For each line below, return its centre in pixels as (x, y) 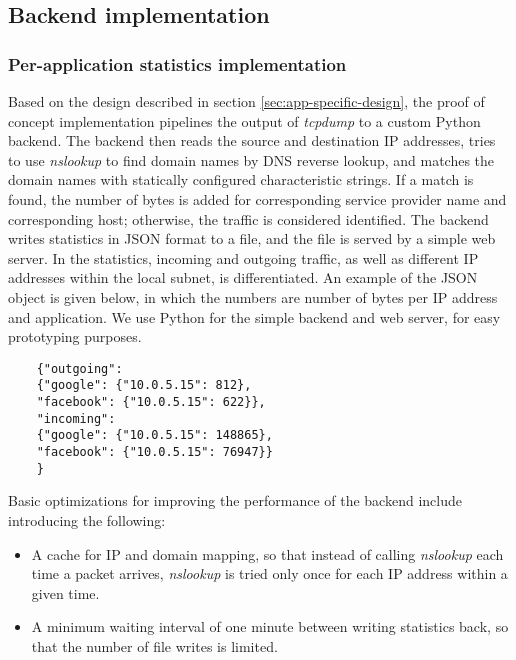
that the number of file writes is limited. (154, 645)
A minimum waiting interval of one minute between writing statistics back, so (270, 626)
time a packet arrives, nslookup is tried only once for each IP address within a (269, 573)
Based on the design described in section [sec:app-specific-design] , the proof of (246, 101)
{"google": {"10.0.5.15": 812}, (144, 385)
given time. (65, 592)
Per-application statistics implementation (177, 63)
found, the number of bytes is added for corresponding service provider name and (257, 198)
